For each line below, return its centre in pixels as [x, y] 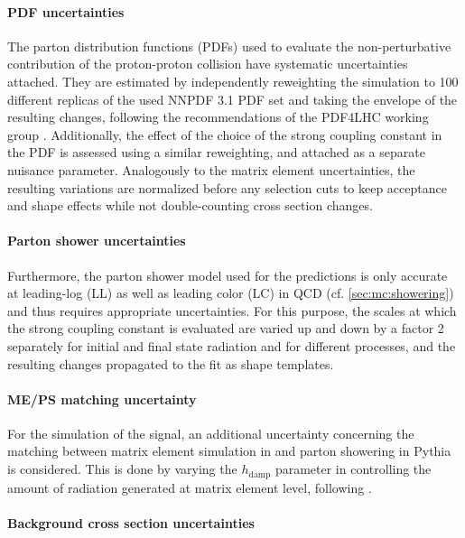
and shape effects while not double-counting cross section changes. [190, 205]
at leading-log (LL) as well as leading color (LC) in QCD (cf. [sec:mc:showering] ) [231, 293]
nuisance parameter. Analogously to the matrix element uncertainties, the [211, 169]
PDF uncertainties [66, 11]
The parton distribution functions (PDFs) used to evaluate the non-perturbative [229, 46]
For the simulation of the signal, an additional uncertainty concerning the [211, 433]
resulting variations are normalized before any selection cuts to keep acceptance [227, 187]
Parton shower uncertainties [97, 241]
